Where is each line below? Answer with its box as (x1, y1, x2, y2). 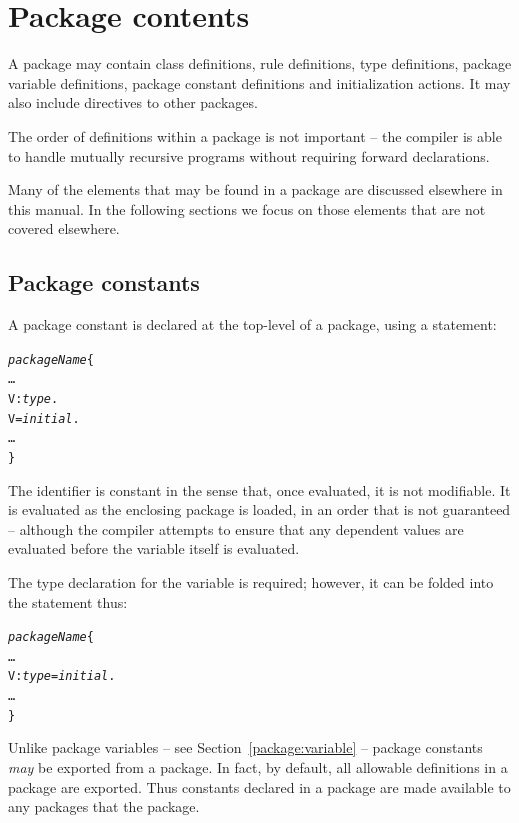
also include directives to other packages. (8, 92, 258, 113)
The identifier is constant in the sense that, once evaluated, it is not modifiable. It (8, 479, 511, 500)
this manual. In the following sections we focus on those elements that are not (8, 198, 486, 219)
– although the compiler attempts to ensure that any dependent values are (8, 518, 464, 539)
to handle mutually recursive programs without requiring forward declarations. (8, 145, 490, 166)
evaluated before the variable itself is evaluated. (8, 538, 300, 559)
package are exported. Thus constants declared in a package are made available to (8, 776, 511, 797)
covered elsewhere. (8, 218, 120, 239)
